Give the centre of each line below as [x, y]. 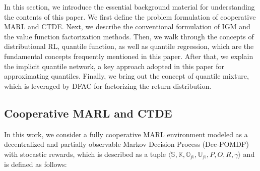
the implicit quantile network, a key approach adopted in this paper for [114, 66]
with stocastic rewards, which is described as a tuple [85, 154]
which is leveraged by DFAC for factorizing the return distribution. [108, 85]
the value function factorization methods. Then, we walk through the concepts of [129, 36]
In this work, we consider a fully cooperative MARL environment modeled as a [126, 134]
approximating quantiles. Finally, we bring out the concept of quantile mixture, [126, 76]
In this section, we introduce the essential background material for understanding [129, 7]
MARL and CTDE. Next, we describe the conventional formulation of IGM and [127, 26]
